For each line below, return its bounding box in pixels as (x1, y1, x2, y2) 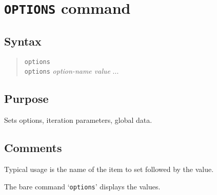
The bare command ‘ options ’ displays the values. (4, 181, 161, 191)
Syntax (4, 33, 42, 49)
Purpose (4, 91, 49, 106)
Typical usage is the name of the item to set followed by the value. (4, 164, 214, 175)
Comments (4, 140, 62, 156)
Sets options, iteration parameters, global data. (4, 115, 152, 125)
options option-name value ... (24, 66, 119, 76)
